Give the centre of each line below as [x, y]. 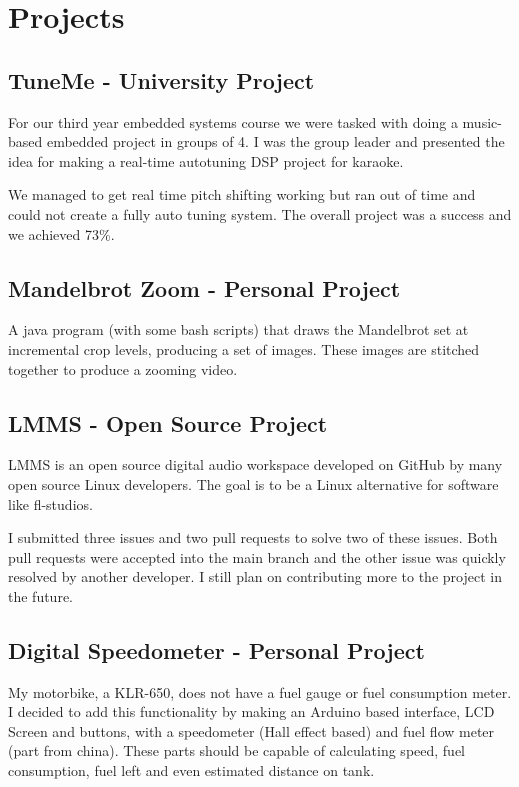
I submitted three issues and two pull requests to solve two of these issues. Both [253, 537]
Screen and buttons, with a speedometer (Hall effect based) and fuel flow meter [251, 730]
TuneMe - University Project [161, 79]
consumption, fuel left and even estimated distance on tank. [191, 770]
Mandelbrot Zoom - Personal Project [204, 287]
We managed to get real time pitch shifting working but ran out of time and [242, 194]
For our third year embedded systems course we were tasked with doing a [233, 121]
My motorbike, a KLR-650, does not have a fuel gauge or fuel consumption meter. [260, 691]
